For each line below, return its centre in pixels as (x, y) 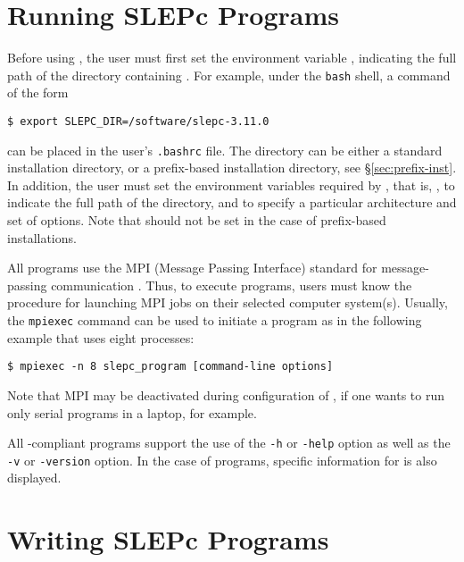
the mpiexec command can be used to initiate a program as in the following (215, 320)
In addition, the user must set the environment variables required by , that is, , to (231, 185)
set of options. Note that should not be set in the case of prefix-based (197, 220)
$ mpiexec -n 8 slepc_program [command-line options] (170, 367)
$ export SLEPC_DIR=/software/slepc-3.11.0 (138, 121)
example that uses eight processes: (101, 337)
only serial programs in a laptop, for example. (132, 412)
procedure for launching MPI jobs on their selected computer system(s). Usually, (228, 302)
